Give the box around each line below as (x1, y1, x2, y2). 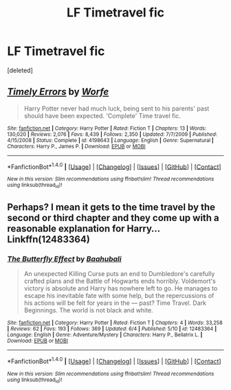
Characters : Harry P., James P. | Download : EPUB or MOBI (7, 143, 146, 150)
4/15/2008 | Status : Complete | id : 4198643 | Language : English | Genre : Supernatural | (7, 137, 214, 144)
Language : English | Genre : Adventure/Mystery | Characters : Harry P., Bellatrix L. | (7, 332, 203, 339)
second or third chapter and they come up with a (7, 212, 220, 224)
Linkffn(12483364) (7, 233, 91, 245)
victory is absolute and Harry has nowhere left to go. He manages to (23, 284, 218, 292)
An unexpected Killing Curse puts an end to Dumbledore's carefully (23, 270, 215, 278)
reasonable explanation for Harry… (7, 223, 160, 235)
